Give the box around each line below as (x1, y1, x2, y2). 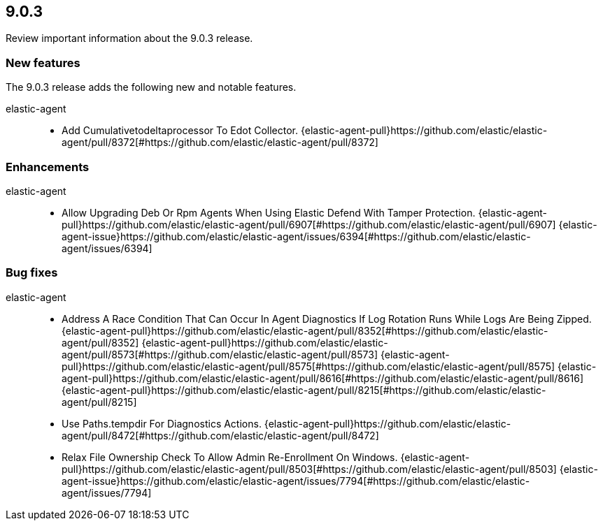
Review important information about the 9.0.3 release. (6, 32, 253, 45)
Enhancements (6, 159, 90, 174)
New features (6, 55, 80, 70)
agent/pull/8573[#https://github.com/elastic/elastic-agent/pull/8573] (62, 348, 378, 360)
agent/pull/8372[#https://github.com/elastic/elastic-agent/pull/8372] (62, 136, 378, 149)
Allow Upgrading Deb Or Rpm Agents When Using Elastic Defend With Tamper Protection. (62, 206, 476, 219)
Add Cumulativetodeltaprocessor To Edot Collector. (62, 124, 298, 137)
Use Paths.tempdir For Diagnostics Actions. (62, 417, 262, 430)
